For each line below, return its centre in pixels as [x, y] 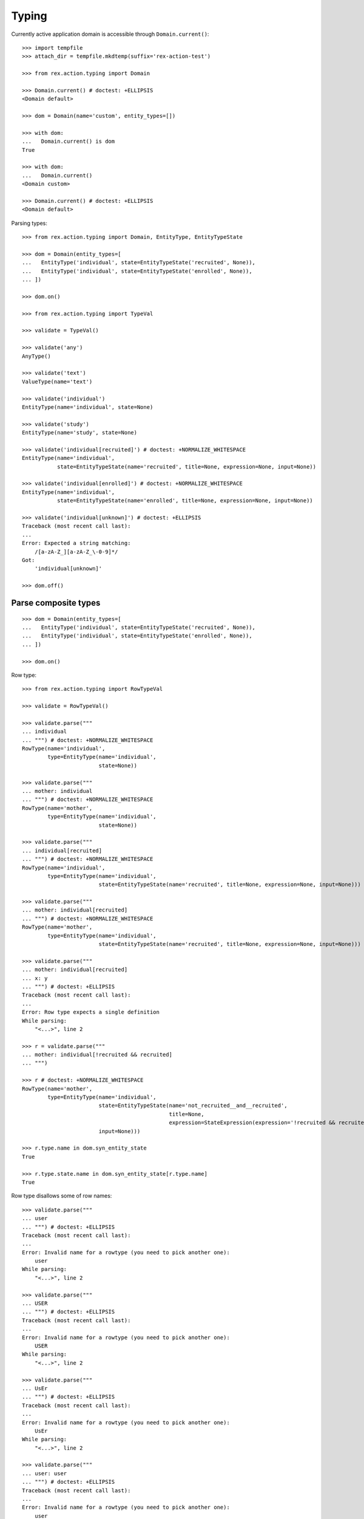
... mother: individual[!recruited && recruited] [97, 1055]
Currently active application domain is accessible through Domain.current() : [110, 34]
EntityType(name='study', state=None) [80, 433]
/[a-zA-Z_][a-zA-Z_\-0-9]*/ [76, 552]
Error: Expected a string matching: [76, 543]
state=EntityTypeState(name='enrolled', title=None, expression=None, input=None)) [185, 501]
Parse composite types [56, 602]
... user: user [45, 1473]
